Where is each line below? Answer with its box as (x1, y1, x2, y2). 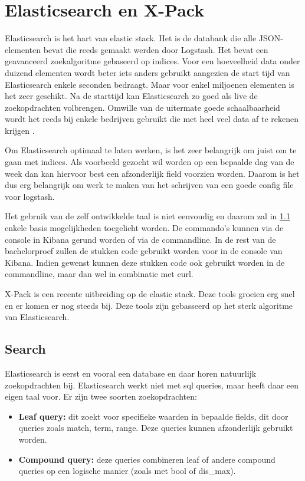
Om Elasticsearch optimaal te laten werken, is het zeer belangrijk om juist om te (5, 144, 297, 156)
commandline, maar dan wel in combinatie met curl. (5, 268, 194, 280)
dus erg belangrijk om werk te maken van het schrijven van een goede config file (5, 179, 294, 191)
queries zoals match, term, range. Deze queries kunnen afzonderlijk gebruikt (18, 421, 293, 434)
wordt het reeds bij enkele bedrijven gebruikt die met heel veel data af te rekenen (5, 113, 299, 125)
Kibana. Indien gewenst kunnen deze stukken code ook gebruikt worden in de (5, 256, 285, 268)
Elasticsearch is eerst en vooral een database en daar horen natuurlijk (5, 367, 257, 379)
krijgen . (5, 124, 35, 136)
